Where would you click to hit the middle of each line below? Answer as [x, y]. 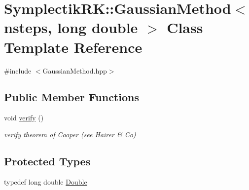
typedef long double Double [46, 181]
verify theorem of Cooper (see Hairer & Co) [70, 134]
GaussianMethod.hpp [75, 70]
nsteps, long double [71, 27]
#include [18, 70]
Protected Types [47, 161]
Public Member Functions [71, 97]
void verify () [24, 118]
